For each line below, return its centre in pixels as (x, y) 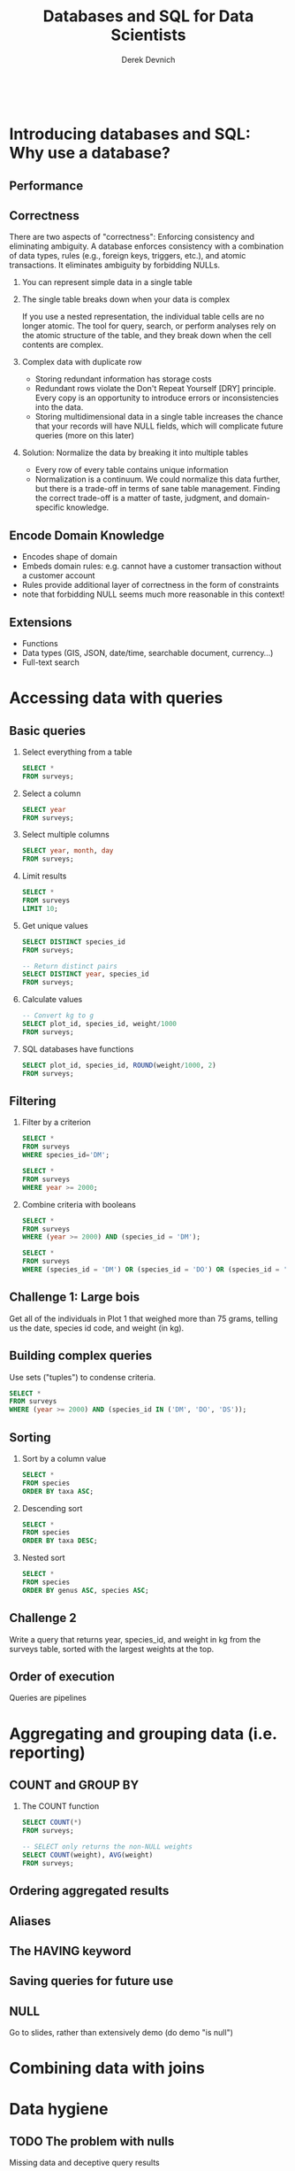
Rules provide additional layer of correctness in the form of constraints (151, 585)
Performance (46, 185)
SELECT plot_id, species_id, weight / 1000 (99, 1024)
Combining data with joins (107, 2068)
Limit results (44, 876)
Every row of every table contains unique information (132, 470)
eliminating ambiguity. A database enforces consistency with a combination (147, 246)
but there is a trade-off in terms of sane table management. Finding (158, 489)
